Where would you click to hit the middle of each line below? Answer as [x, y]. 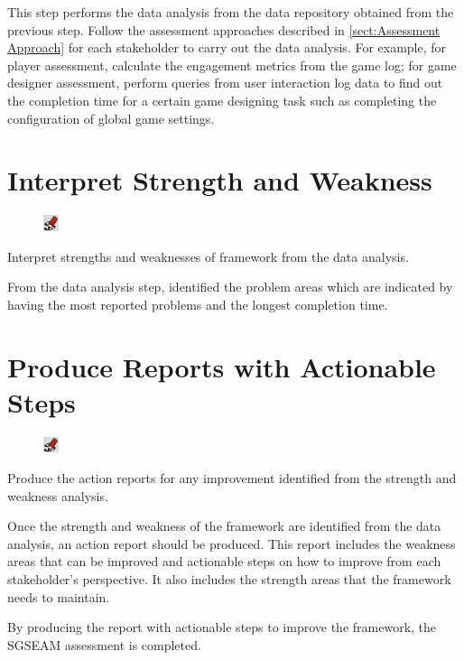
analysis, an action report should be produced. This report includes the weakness [232, 543]
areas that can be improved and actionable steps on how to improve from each [224, 561]
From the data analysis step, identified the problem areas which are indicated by [230, 287]
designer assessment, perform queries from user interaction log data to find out [225, 83]
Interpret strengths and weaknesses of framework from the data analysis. [208, 256]
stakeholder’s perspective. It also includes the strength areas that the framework [229, 578]
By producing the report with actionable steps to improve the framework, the [222, 627]
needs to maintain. [59, 596]
